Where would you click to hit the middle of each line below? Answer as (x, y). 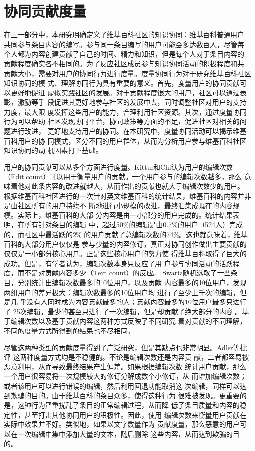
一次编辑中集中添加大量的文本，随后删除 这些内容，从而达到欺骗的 (125, 434)
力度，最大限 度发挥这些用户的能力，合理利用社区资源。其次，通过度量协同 (125, 111)
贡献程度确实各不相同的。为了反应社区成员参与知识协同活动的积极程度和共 (124, 63)
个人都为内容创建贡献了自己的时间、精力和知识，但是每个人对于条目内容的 (124, 54)
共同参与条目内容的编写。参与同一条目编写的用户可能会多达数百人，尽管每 (124, 44)
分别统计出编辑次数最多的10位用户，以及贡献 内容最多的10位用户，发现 (132, 282)
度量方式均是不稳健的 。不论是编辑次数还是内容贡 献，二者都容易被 (141, 357)
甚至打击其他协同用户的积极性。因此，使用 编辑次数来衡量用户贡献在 (135, 414)
